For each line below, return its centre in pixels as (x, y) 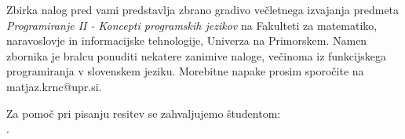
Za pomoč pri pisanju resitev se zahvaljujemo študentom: (144, 113)
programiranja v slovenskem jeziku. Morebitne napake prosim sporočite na (185, 71)
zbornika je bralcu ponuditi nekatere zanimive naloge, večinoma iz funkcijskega (196, 55)
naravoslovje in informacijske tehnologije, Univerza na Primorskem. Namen (187, 40)
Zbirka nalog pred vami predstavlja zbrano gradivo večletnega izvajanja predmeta (203, 9)
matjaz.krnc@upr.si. (54, 86)
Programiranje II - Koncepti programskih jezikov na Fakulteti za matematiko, (192, 25)
